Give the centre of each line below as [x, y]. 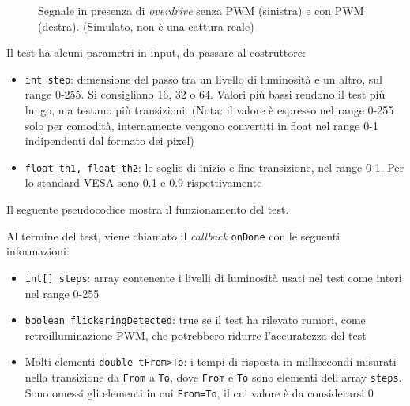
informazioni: [38, 251]
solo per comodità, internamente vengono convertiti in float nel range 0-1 [201, 125]
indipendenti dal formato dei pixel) [109, 141]
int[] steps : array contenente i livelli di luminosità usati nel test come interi [213, 277]
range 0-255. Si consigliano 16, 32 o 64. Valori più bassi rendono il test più [205, 94]
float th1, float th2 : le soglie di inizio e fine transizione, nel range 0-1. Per [214, 167]
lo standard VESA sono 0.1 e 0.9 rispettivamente [143, 183]
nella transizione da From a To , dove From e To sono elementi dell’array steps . [213, 377]
